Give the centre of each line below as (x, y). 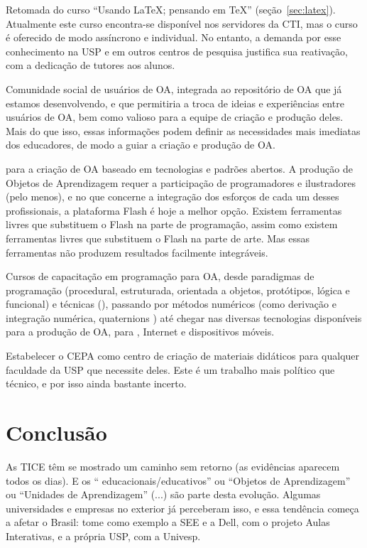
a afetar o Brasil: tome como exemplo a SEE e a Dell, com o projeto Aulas (168, 522)
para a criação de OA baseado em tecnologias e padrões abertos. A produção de (179, 168)
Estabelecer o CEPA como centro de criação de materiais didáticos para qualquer (183, 356)
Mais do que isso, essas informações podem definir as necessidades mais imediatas (183, 130)
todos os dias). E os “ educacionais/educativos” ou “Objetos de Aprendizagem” (178, 480)
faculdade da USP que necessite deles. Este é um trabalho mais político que (170, 369)
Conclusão (56, 433)
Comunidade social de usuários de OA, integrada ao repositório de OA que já (174, 88)
